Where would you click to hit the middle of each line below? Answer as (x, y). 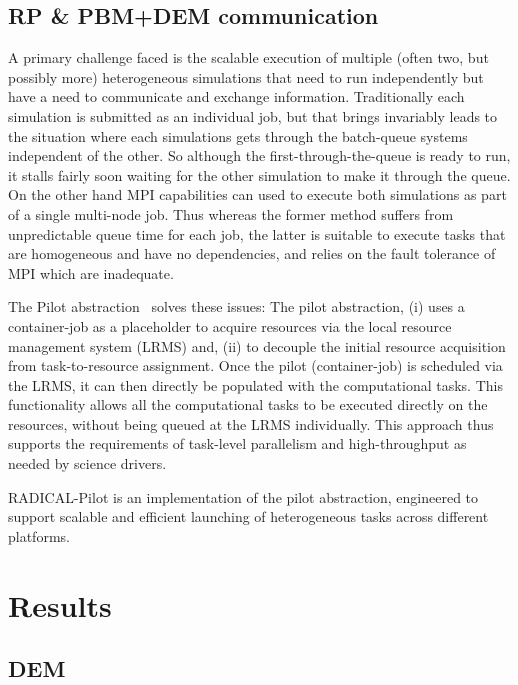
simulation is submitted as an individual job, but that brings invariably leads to (253, 115)
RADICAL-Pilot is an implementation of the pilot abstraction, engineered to (243, 496)
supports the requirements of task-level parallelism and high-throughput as (237, 443)
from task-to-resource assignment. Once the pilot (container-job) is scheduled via (255, 365)
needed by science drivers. (87, 463)
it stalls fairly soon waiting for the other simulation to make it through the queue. (259, 174)
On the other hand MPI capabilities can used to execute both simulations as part (257, 194)
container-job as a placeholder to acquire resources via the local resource (230, 325)
